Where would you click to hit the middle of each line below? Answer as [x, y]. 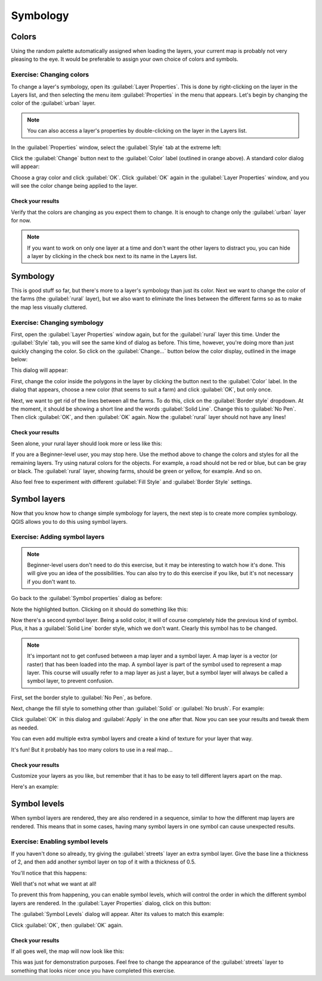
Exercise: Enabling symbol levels [60, 842]
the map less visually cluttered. [49, 307]
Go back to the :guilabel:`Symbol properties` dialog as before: [86, 598]
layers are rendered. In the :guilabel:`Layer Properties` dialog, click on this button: [111, 903]
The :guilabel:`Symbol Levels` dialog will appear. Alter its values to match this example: [118, 914]
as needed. [25, 728]
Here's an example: [35, 787]
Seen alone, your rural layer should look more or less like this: [86, 443]
